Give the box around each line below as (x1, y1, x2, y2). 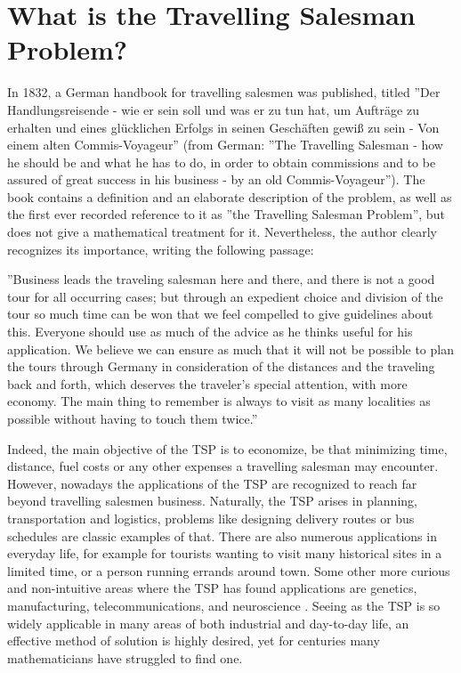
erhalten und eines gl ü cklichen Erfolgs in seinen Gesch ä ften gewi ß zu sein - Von (7, 118, 440, 136)
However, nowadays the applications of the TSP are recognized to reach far (7, 474, 417, 492)
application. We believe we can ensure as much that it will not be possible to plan (7, 339, 454, 358)
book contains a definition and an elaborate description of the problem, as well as (7, 187, 452, 206)
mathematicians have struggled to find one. (7, 648, 243, 667)
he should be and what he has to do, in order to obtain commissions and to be (7, 152, 436, 171)
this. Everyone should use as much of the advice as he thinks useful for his (7, 322, 413, 341)
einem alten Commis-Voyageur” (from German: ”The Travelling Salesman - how (7, 135, 443, 154)
